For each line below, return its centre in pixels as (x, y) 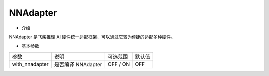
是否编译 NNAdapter (78, 64)
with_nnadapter (31, 64)
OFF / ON (118, 64)
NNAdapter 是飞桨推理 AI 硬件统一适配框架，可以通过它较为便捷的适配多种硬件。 (92, 37)
